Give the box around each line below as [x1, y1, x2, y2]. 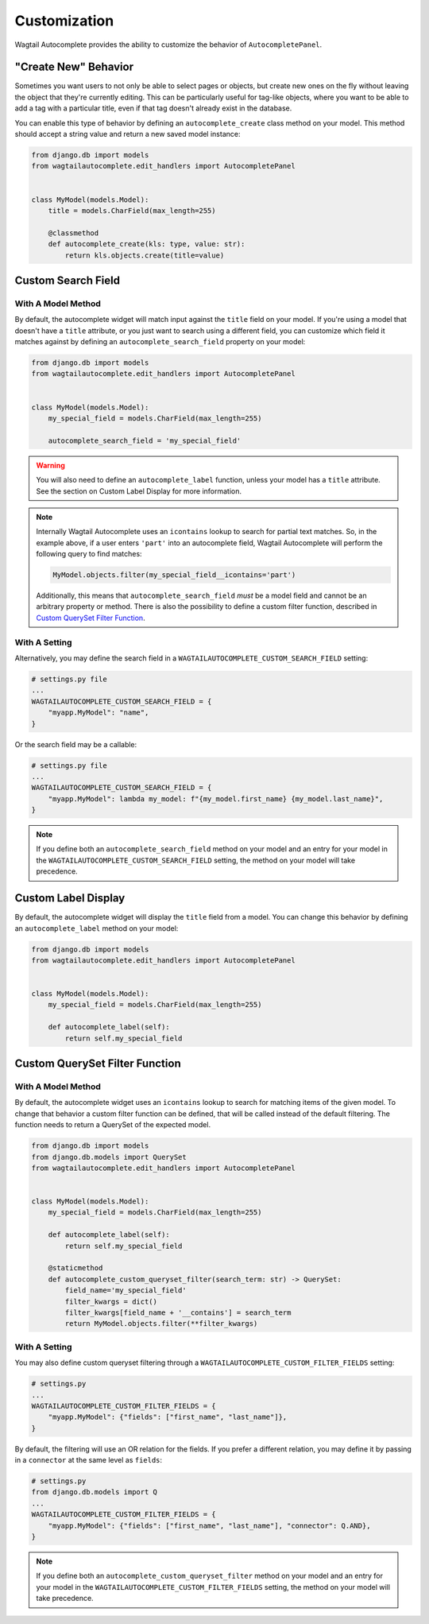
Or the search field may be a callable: [14, 739, 137, 749]
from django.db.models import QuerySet [31, 1153, 187, 1161]
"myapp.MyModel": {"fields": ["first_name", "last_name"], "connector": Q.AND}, [48, 1521, 371, 1530]
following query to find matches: [36, 549, 142, 559]
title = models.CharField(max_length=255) [48, 206, 216, 215]
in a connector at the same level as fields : [14, 1455, 163, 1465]
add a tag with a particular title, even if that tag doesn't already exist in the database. [14, 103, 292, 113]
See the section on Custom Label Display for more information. [36, 486, 242, 496]
